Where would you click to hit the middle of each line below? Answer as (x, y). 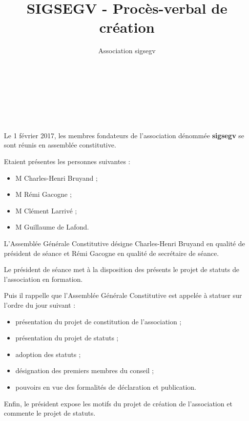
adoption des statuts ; (48, 354)
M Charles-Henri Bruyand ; (56, 178)
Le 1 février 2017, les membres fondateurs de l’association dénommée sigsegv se (124, 135)
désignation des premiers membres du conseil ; (84, 370)
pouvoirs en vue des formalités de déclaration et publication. (106, 387)
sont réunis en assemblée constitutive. (60, 145)
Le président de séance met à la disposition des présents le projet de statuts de (122, 269)
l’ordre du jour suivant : (40, 305)
